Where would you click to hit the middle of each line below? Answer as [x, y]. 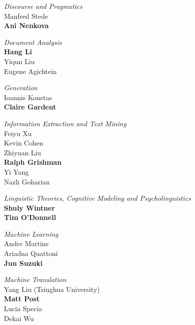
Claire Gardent [30, 107]
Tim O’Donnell [30, 217]
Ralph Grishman [33, 162]
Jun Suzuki [23, 263]
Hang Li [18, 52]
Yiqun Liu [19, 61]
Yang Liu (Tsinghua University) [52, 289]
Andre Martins [26, 243]
